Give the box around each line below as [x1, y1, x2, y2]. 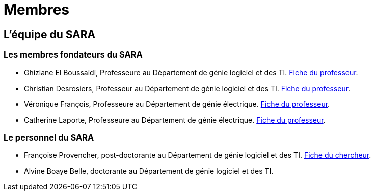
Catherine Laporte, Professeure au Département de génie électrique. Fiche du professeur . [24, 115, 326, 124]
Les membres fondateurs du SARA [4, 49, 143, 60]
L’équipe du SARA [4, 27, 96, 41]
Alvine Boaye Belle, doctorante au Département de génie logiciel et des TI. [24, 166, 274, 176]
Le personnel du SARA [4, 132, 94, 143]
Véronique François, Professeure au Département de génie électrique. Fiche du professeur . [24, 99, 330, 108]
